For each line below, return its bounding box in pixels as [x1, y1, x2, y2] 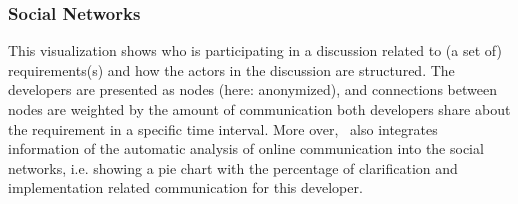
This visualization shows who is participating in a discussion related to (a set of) [8, 40, 502, 61]
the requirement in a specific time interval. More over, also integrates [8, 118, 438, 139]
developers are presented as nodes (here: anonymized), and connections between [8, 79, 497, 100]
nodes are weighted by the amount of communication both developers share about [8, 99, 511, 119]
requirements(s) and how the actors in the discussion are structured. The [8, 59, 455, 80]
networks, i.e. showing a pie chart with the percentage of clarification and [8, 157, 458, 178]
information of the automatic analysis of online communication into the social [8, 138, 484, 159]
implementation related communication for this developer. [8, 177, 363, 198]
